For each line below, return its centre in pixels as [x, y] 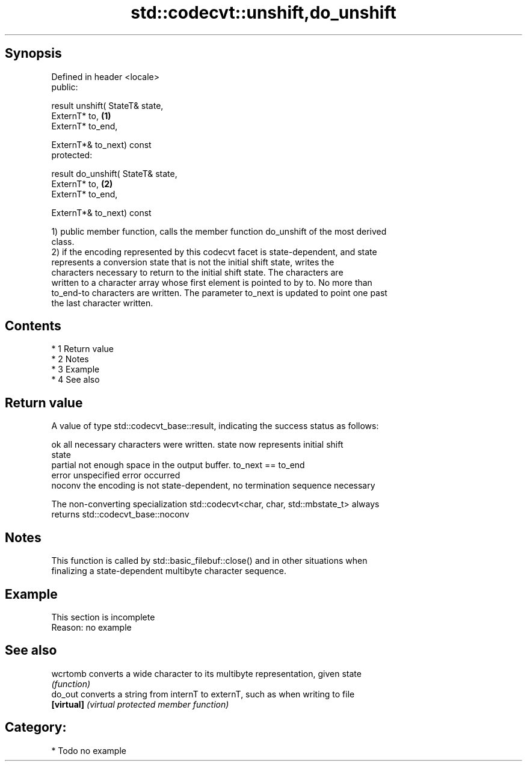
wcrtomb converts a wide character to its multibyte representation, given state [206, 673]
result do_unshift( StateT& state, [114, 173]
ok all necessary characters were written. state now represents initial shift [197, 445]
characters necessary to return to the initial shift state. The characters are [197, 272]
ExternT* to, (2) [82, 184]
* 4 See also [76, 380]
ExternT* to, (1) [81, 116]
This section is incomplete [103, 617]
